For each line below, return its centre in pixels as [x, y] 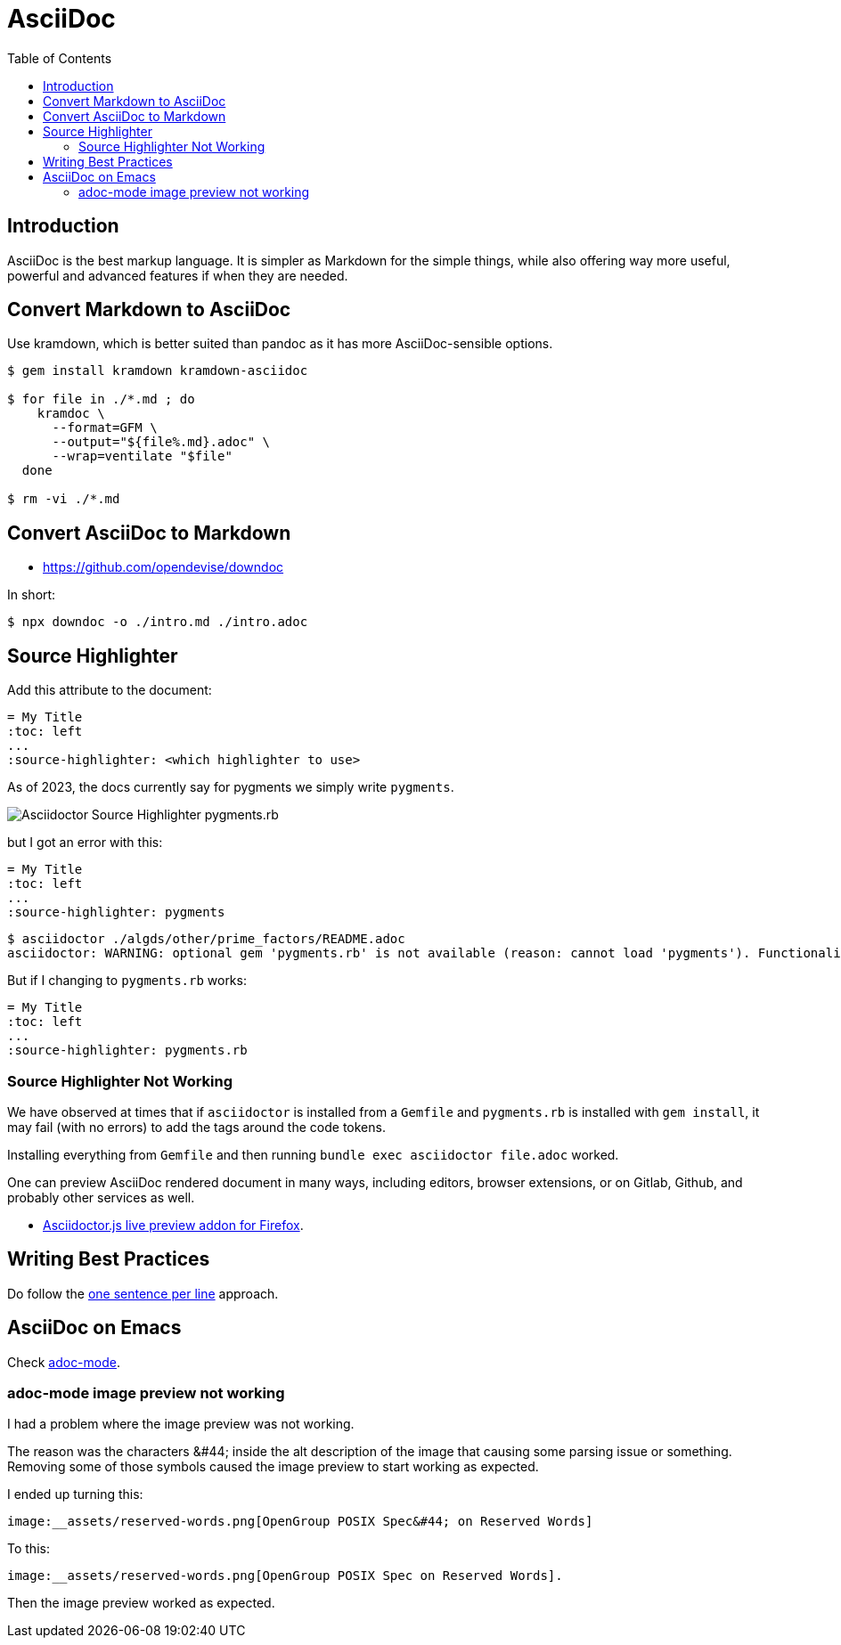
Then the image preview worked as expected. [141, 1603]
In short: [32, 595]
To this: [29, 1549]
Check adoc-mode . [64, 1362]
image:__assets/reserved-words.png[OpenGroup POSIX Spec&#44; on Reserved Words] [300, 1522]
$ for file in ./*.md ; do [101, 399]
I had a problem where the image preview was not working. [181, 1424]
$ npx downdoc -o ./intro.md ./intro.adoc [158, 622]
